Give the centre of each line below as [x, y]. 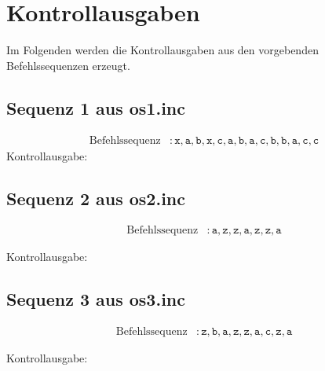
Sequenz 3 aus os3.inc [96, 299]
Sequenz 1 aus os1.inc [96, 107]
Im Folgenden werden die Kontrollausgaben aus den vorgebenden [162, 50]
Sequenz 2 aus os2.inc [96, 198]
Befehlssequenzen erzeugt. [68, 65]
